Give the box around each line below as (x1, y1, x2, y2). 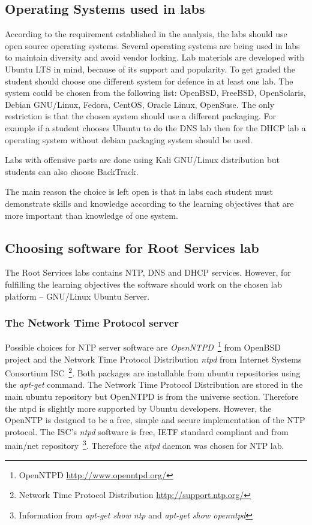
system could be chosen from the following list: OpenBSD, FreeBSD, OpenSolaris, (5, 86, 306, 99)
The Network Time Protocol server (5, 315, 179, 330)
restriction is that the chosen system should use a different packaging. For (5, 110, 276, 122)
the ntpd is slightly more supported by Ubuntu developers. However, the (5, 402, 272, 414)
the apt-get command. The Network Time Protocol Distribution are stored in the (5, 378, 303, 391)
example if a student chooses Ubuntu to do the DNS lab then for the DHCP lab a (5, 121, 306, 134)
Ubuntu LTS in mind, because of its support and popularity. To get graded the (5, 62, 296, 75)
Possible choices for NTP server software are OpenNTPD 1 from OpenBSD (5, 339, 281, 353)
